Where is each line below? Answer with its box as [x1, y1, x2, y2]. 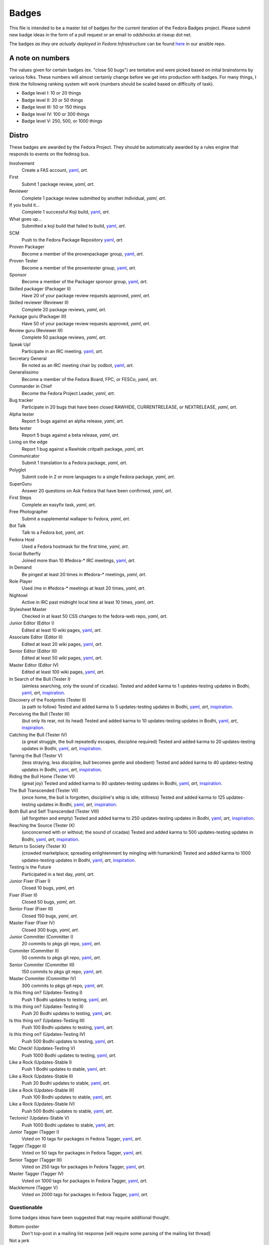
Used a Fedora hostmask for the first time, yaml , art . [21, 543, 129, 550]
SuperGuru [9, 481, 32, 487]
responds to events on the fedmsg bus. [9, 151, 90, 157]
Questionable [9, 1204, 43, 1211]
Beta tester [9, 425, 32, 431]
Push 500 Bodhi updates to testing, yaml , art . [21, 1038, 115, 1044]
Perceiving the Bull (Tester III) [9, 711, 70, 717]
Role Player [9, 578, 32, 585]
